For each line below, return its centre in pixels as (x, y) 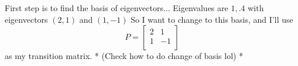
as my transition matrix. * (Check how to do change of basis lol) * (124, 56)
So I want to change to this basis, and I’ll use (212, 19)
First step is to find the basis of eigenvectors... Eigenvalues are (117, 8)
